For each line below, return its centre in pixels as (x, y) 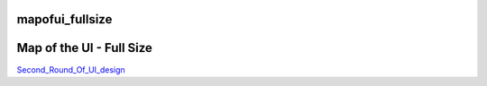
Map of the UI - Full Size (85, 48)
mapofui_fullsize (64, 19)
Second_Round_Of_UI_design (71, 69)
